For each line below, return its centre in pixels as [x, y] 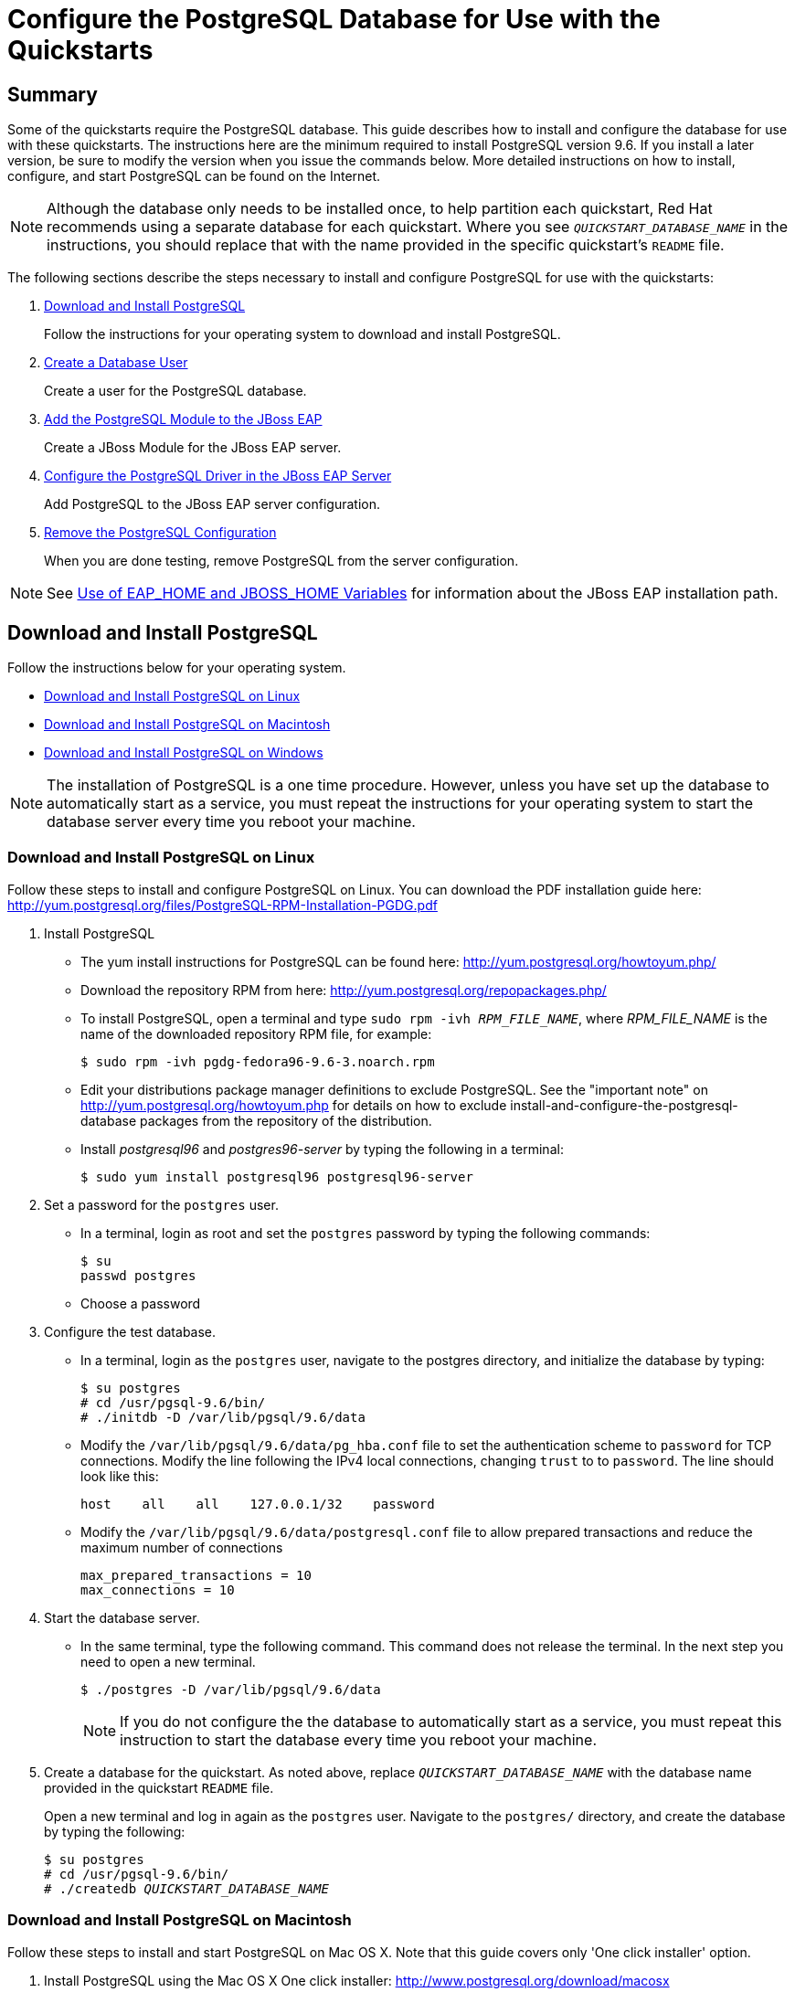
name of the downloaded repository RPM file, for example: [256, 1033]
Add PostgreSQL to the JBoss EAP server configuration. [212, 504]
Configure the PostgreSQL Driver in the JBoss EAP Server [218, 476]
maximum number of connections [182, 1547]
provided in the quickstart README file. [159, 1787]
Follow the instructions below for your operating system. [177, 668]
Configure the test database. [130, 1331]
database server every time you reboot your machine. [231, 822]
